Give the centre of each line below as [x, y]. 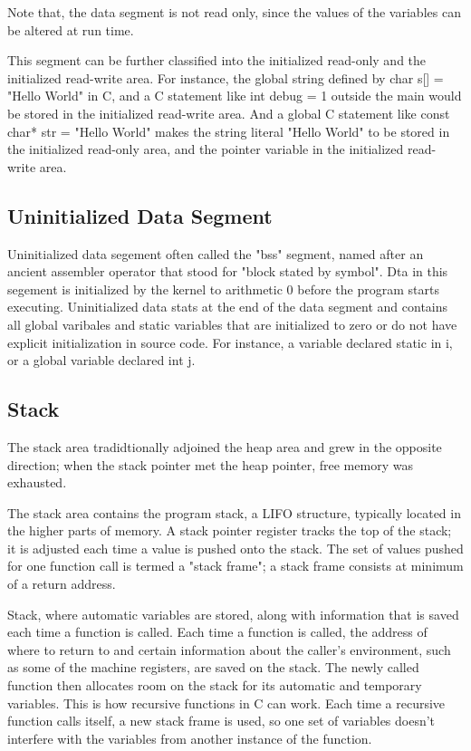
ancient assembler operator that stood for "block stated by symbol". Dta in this [228, 271]
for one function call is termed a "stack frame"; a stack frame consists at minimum [235, 566]
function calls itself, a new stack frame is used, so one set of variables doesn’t [221, 721]
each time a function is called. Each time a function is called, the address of [217, 632]
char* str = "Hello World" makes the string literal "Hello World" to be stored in [229, 131]
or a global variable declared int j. [101, 360]
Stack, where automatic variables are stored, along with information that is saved [233, 614]
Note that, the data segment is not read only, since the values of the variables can [234, 12]
